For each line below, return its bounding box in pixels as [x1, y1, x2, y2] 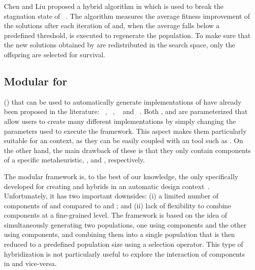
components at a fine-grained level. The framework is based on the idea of [4, 210, 227, 220]
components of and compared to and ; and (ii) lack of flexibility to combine [4, 200, 231, 210]
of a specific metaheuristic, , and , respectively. [4, 154, 145, 165]
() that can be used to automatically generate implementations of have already [4, 96, 242, 107]
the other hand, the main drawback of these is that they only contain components [4, 145, 251, 155]
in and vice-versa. [4, 258, 57, 269]
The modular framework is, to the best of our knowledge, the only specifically [4, 171, 238, 181]
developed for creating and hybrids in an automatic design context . [4, 181, 210, 191]
